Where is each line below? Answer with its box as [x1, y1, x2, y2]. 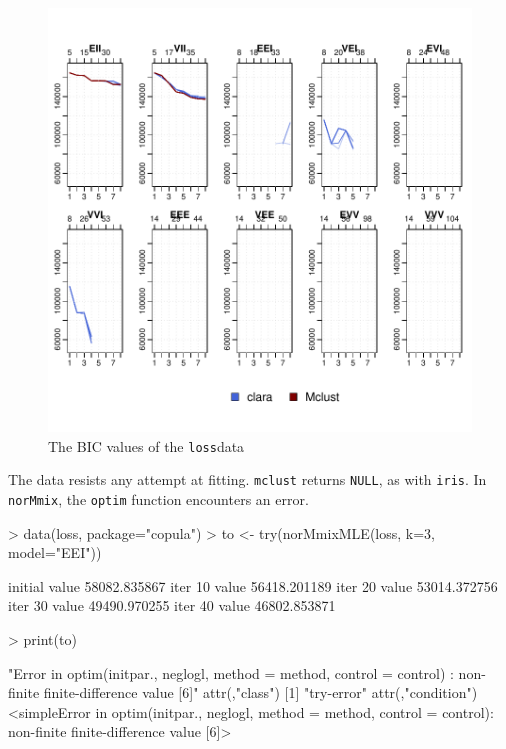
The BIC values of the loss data [48, 435, 245, 456]
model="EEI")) [8, 542, 102, 563]
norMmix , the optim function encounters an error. [8, 488, 309, 509]
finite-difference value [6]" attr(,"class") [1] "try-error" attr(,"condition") [43, 682, 478, 703]
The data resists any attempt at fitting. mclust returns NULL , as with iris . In [8, 469, 487, 490]
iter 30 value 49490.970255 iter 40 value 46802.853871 [8, 595, 336, 616]
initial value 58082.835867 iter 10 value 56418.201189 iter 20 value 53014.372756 [8, 575, 498, 596]
